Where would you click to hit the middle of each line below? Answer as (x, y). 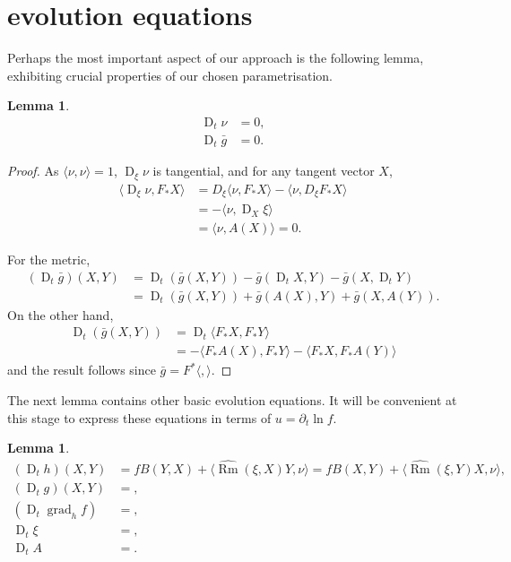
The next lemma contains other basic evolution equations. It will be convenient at (232, 400)
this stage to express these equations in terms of (139, 417)
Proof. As (33, 171)
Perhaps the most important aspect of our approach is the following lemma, (216, 58)
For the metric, (49, 259)
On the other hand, (61, 314)
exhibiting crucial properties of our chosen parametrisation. (170, 75)
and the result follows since (82, 370)
